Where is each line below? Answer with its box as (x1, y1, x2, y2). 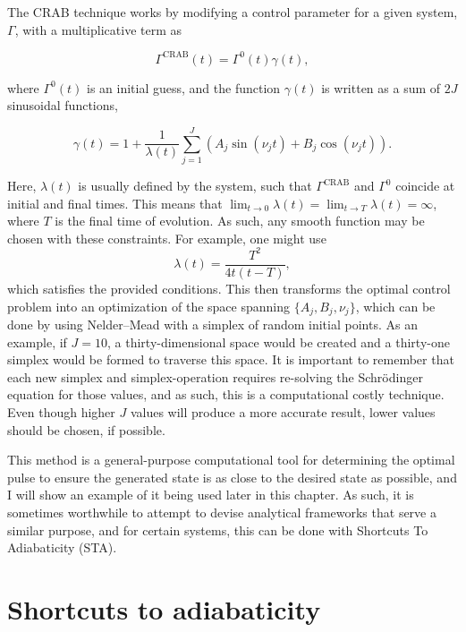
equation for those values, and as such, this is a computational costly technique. (7, 385, 445, 404)
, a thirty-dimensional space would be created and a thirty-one (107, 332, 450, 351)
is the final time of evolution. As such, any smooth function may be (55, 211, 425, 230)
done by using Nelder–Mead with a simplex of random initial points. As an (7, 314, 418, 333)
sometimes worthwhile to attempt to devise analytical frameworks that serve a (7, 502, 436, 521)
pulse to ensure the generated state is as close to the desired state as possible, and (7, 467, 457, 486)
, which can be (355, 296, 436, 315)
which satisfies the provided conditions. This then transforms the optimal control (7, 278, 451, 297)
